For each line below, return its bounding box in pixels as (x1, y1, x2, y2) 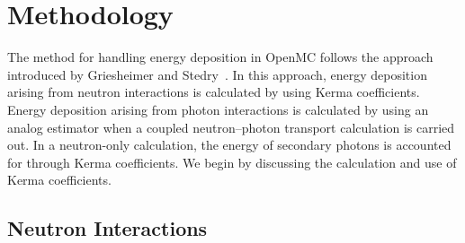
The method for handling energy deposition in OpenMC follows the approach (7, 48, 434, 66)
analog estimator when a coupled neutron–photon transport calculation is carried (7, 117, 455, 136)
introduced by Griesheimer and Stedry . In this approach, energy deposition (7, 65, 427, 83)
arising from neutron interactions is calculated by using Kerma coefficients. (7, 82, 420, 101)
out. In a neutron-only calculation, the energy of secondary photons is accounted (7, 135, 452, 154)
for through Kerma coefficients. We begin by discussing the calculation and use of (7, 152, 457, 171)
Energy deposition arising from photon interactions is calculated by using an (7, 100, 429, 118)
